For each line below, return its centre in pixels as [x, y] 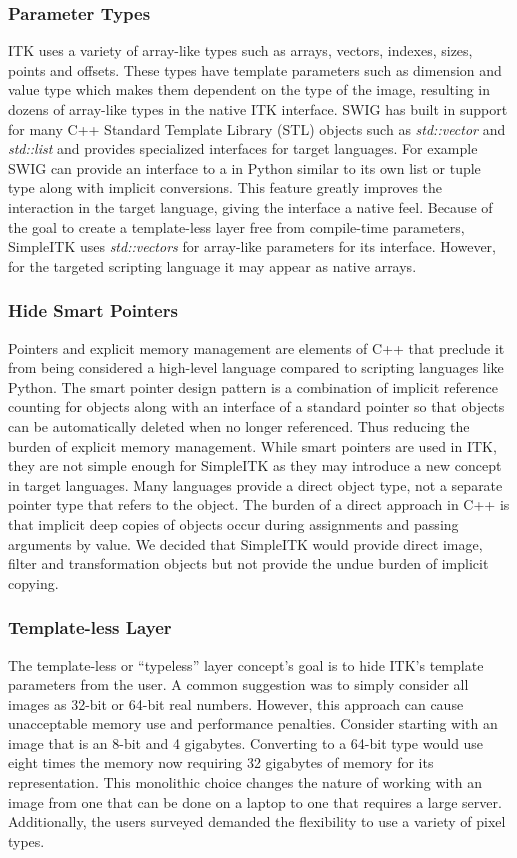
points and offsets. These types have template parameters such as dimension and [255, 69]
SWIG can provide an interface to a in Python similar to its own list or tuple [244, 167]
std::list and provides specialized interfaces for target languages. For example [243, 148]
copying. [33, 582]
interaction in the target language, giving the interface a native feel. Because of [250, 206]
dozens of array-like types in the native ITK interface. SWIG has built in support [258, 109]
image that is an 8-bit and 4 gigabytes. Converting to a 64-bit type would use [246, 742]
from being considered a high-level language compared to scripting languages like [256, 367]
